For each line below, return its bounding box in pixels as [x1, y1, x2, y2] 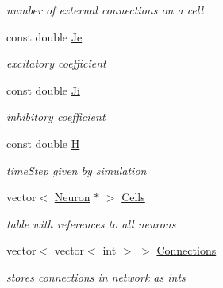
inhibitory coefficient [6, 108, 106, 125]
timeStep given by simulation [6, 162, 147, 178]
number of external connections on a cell [6, 2, 204, 18]
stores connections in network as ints [6, 268, 186, 285]
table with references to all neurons [6, 215, 176, 232]
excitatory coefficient [6, 55, 106, 72]
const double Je [6, 28, 83, 45]
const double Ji [6, 81, 80, 98]
